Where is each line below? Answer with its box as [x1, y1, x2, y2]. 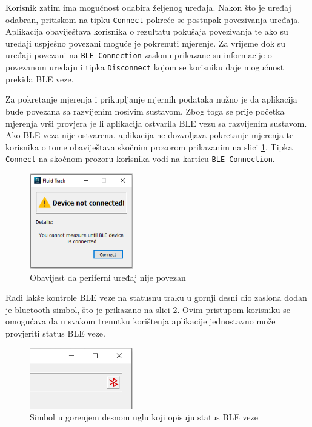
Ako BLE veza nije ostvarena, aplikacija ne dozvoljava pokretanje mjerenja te [5, 129, 294, 141]
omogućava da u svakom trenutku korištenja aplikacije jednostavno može [5, 315, 276, 328]
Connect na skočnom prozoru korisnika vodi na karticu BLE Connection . [5, 152, 275, 165]
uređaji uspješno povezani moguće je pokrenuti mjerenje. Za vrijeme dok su [5, 36, 286, 49]
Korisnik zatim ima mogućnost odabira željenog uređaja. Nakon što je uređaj [5, 1, 291, 13]
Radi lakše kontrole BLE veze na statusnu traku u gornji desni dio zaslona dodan [5, 291, 307, 304]
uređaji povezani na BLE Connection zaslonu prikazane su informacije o [5, 49, 272, 61]
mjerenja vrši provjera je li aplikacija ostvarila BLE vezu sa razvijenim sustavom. [5, 116, 307, 129]
